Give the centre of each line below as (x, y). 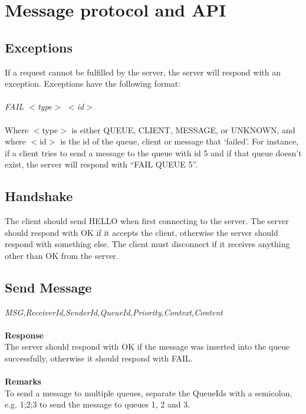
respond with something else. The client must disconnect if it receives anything (147, 244)
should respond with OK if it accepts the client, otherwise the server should (142, 232)
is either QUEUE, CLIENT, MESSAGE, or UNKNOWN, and (183, 129)
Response (24, 335)
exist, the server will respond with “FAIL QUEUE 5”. (101, 164)
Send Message (48, 287)
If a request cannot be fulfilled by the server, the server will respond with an (143, 72)
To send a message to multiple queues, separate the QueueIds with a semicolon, (149, 392)
